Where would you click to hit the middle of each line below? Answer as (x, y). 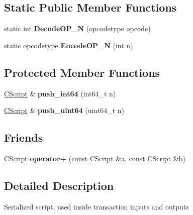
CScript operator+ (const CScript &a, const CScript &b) (95, 158)
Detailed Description (59, 185)
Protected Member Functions (82, 72)
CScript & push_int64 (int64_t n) (60, 93)
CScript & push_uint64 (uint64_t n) (64, 110)
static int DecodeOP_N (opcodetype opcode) (77, 28)
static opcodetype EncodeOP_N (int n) (69, 45)
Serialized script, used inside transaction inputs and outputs (96, 206)
